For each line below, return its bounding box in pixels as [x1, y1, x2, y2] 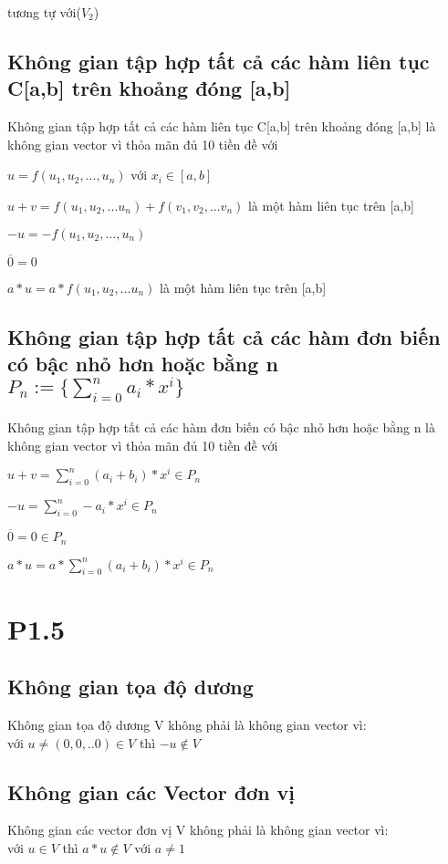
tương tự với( [7, 3, 81, 21]
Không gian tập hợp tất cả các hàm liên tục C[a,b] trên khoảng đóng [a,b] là [7, 117, 436, 136]
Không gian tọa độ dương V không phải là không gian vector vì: [7, 714, 367, 734]
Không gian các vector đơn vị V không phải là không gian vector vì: [7, 820, 389, 839]
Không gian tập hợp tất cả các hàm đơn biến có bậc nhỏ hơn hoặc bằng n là [7, 417, 436, 436]
